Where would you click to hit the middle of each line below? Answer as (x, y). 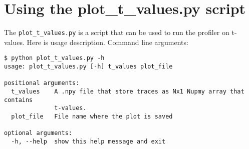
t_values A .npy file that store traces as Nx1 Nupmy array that (128, 91)
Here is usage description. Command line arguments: (107, 42)
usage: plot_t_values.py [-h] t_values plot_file (88, 67)
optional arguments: (38, 133)
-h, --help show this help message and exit (88, 141)
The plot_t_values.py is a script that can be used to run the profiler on (117, 32)
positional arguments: (42, 83)
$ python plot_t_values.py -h (54, 58)
